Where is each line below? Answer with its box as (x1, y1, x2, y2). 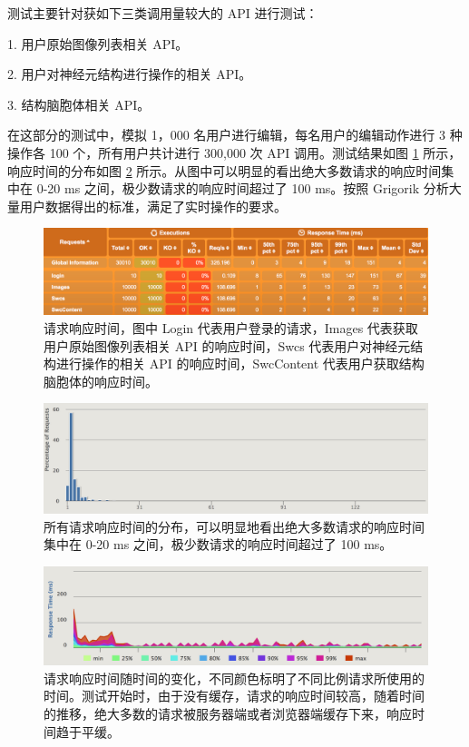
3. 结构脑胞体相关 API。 (7, 94, 151, 113)
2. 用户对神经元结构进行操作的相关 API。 (7, 64, 252, 84)
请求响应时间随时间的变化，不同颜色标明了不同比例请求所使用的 (44, 668, 425, 687)
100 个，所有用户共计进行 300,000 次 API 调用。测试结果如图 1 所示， (49, 143, 462, 162)
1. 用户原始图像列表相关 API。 (7, 34, 189, 53)
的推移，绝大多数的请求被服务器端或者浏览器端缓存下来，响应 (44, 703, 412, 722)
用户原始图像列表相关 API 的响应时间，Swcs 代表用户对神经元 (44, 336, 411, 355)
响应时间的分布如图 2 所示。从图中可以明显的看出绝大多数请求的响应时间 (7, 161, 442, 180)
